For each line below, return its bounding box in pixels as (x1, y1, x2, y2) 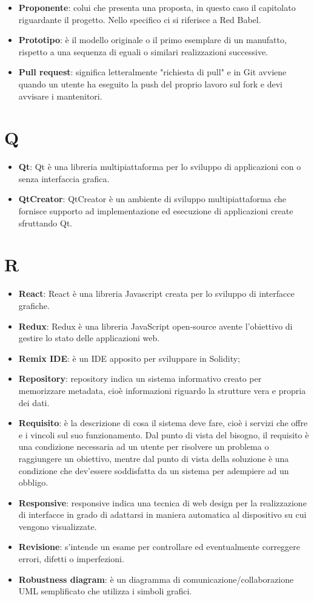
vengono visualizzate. (18, 520, 97, 532)
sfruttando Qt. (18, 216, 73, 229)
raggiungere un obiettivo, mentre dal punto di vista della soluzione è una (18, 452, 289, 464)
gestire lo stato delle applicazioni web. (18, 331, 160, 344)
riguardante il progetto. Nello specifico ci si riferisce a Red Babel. (18, 13, 261, 25)
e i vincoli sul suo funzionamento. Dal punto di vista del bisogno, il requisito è (18, 428, 309, 441)
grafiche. (18, 299, 50, 311)
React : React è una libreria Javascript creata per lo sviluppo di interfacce (18, 287, 295, 300)
